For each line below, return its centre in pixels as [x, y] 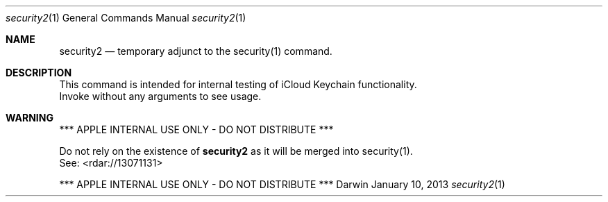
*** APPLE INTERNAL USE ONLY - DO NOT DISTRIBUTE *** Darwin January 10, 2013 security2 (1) [282, 184]
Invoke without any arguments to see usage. [160, 96]
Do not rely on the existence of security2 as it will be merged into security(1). [236, 151]
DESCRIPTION [39, 73]
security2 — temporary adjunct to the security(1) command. [196, 51]
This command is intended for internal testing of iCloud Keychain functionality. [238, 84]
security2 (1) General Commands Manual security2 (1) [126, 18]
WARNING [29, 118]
